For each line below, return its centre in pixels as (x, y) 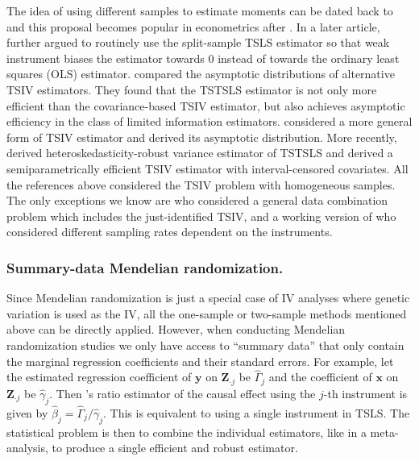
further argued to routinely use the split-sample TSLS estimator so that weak (198, 42)
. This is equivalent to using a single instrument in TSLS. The (256, 412)
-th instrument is (365, 393)
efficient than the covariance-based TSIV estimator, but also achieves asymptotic (206, 105)
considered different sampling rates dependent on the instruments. (170, 232)
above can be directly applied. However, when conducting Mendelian (176, 329)
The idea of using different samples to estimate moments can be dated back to (200, 10)
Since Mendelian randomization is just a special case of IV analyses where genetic (208, 298)
